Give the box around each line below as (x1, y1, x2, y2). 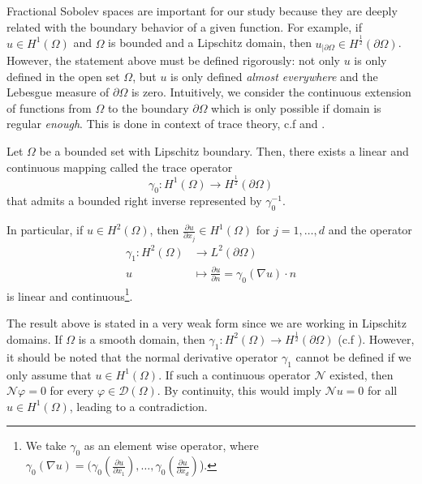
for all (367, 382, 398, 399)
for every (50, 382, 94, 399)
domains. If (6, 330, 62, 347)
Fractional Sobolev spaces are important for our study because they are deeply (6, 2, 398, 19)
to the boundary (107, 99, 189, 116)
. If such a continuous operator (158, 366, 311, 383)
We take (25, 437, 67, 454)
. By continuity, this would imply (157, 382, 321, 399)
